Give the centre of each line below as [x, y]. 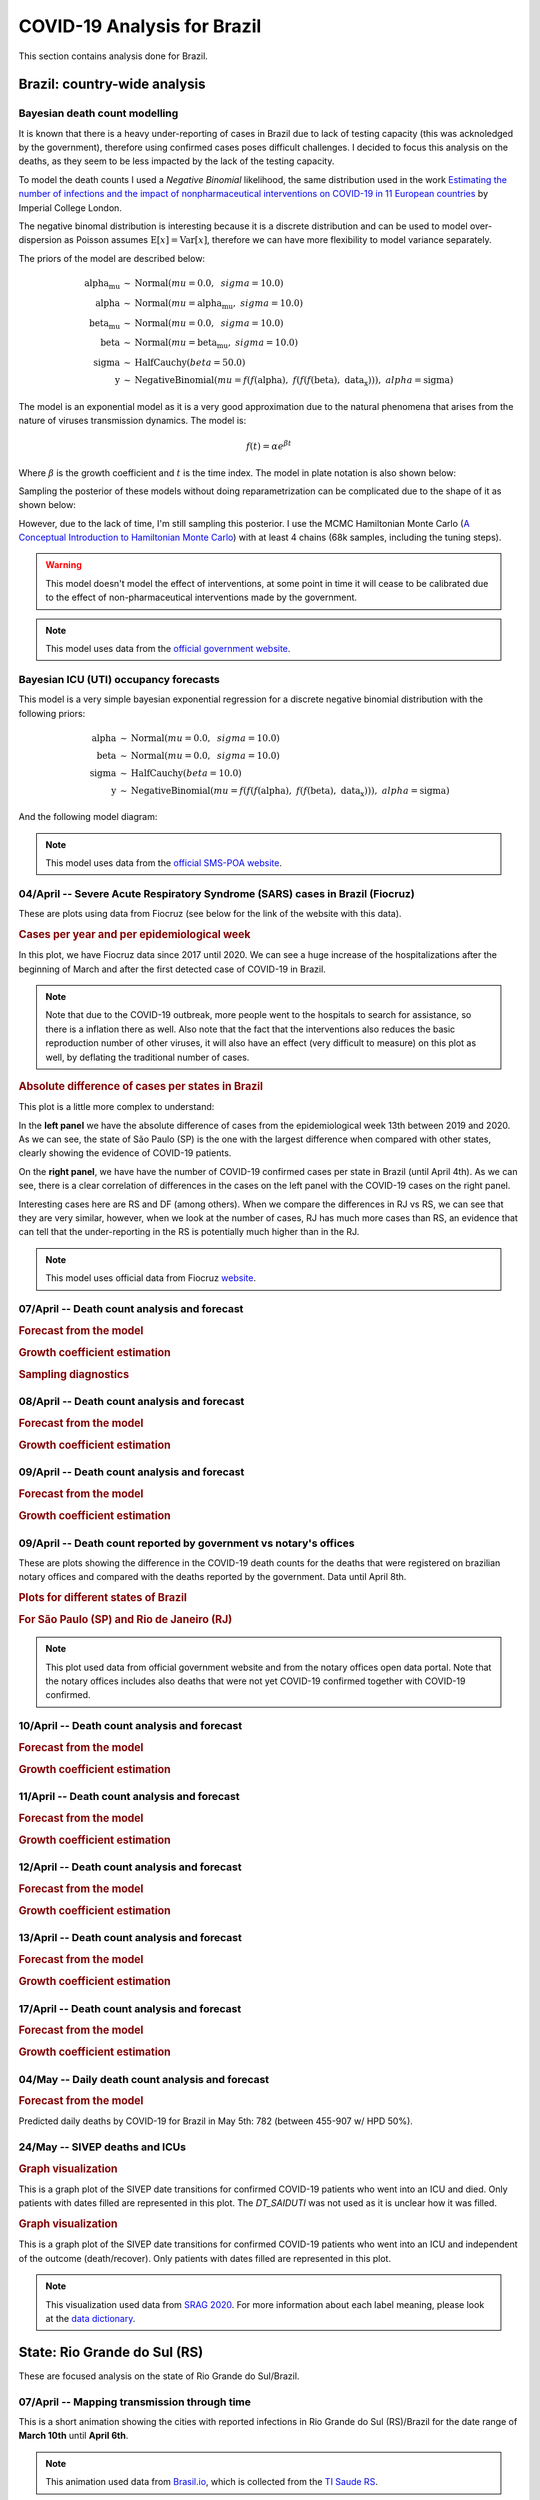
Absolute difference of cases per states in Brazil [141, 1087]
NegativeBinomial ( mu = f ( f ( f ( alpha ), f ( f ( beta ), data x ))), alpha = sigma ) [290, 792]
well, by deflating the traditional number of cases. [147, 1057]
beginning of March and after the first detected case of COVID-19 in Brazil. [172, 969]
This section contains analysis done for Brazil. [113, 56]
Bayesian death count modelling [98, 113]
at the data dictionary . [90, 2319]
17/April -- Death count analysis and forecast [130, 2008]
